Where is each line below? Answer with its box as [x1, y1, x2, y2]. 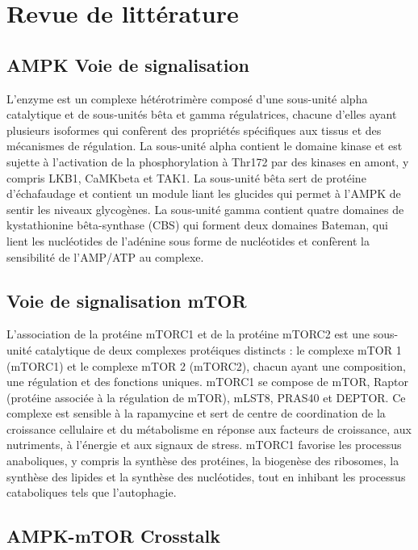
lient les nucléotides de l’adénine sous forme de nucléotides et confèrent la [6, 232, 370, 249]
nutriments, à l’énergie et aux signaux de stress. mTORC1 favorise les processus [6, 436, 402, 453]
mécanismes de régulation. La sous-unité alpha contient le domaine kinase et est [6, 137, 403, 154]
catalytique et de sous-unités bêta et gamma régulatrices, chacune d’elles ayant [6, 106, 397, 123]
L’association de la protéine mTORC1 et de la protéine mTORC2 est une [6, 325, 370, 342]
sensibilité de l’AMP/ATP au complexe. [6, 248, 204, 265]
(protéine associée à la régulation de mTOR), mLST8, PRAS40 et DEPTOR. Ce [6, 388, 406, 405]
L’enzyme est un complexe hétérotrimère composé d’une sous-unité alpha [6, 90, 368, 107]
